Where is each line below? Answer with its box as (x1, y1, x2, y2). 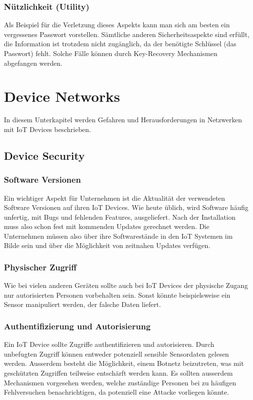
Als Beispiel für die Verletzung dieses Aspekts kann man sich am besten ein (4, 19, 230, 30)
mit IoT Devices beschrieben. (4, 124, 91, 134)
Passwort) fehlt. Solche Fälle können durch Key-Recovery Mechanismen (4, 48, 218, 58)
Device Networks (4, 86, 120, 106)
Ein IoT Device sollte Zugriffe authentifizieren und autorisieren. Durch (4, 339, 214, 349)
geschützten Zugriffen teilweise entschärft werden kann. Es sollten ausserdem (4, 368, 233, 378)
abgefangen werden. (4, 57, 62, 68)
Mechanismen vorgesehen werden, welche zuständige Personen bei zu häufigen (4, 377, 236, 387)
